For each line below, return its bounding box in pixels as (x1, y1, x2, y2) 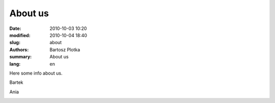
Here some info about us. (9, 70, 63, 76)
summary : (9, 54, 32, 60)
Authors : (9, 46, 29, 53)
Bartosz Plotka (49, 46, 80, 53)
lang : (9, 61, 21, 67)
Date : (9, 25, 21, 31)
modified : (9, 32, 31, 38)
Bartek (9, 79, 23, 86)
